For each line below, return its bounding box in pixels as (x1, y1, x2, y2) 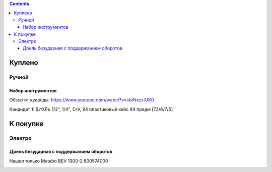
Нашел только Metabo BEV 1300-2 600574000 (9, 158, 108, 164)
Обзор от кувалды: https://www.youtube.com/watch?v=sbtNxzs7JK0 (9, 97, 154, 103)
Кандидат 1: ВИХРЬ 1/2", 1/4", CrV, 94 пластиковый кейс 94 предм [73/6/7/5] (9, 106, 173, 112)
